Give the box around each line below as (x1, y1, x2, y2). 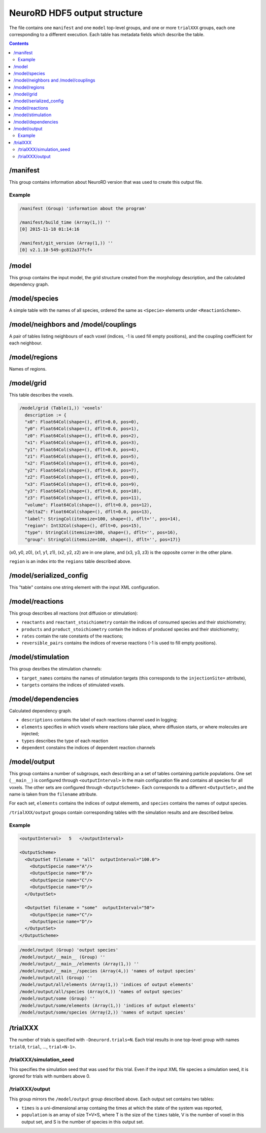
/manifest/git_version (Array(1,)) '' (19, 240, 113, 246)
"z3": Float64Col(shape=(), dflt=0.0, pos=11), (25, 495, 142, 501)
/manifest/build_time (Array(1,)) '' (19, 219, 111, 225)
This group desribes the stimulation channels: (9, 666, 102, 672)
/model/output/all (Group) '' (19, 975, 93, 980)
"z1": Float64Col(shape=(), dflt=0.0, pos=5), (25, 454, 139, 459)
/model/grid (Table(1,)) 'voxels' (19, 405, 103, 411)
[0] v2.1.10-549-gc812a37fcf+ (19, 247, 93, 253)
